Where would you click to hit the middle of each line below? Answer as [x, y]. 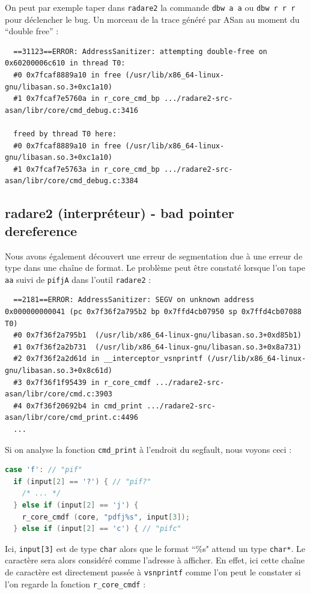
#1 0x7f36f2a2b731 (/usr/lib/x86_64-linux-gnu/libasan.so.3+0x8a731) [157, 347]
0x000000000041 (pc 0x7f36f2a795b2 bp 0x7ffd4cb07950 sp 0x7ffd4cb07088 [153, 312]
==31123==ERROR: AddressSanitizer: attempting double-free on [140, 51]
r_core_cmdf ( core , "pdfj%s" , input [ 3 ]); [106, 517]
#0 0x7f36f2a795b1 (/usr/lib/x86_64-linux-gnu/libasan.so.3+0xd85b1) [157, 335]
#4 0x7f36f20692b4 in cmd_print [78, 406]
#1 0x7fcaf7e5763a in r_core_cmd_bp [87, 169]
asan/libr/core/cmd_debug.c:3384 [71, 181]
